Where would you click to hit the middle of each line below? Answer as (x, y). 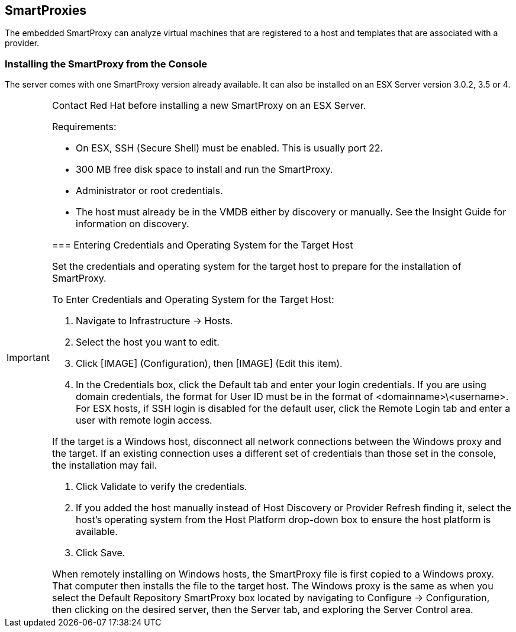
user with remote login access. (144, 420)
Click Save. (100, 553)
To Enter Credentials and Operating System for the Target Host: (193, 300)
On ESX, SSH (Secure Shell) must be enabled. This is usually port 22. (229, 148)
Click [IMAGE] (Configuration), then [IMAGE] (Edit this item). (209, 364)
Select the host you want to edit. (147, 342)
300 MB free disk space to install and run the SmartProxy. (204, 170)
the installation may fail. (104, 465)
